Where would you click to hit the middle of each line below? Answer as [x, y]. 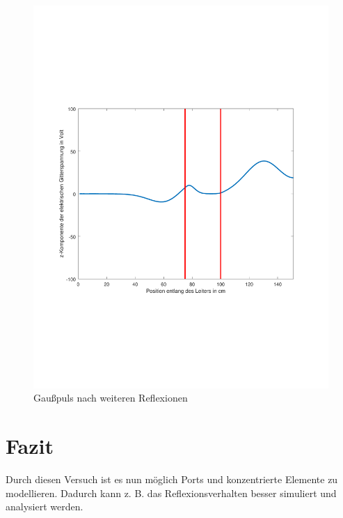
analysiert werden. [45, 506]
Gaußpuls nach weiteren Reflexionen [111, 398]
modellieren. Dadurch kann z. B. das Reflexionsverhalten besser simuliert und [171, 493]
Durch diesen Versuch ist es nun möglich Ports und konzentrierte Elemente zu [172, 479]
